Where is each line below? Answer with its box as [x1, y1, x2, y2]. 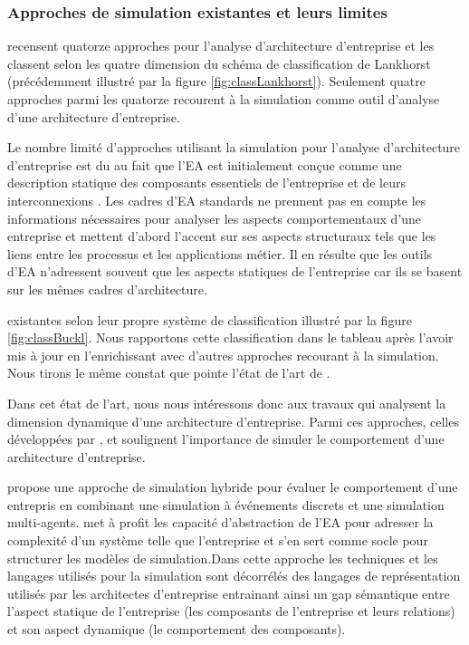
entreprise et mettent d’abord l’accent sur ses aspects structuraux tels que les [7, 226, 436, 245]
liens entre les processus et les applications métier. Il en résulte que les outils [7, 244, 433, 263]
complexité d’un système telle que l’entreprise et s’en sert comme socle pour [7, 531, 428, 550]
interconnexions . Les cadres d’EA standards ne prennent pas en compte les [7, 190, 426, 209]
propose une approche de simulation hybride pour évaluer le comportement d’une [7, 477, 458, 496]
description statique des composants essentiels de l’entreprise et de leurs [7, 173, 406, 192]
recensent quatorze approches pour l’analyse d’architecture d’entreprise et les [7, 36, 435, 55]
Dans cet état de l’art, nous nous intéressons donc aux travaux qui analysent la [7, 393, 446, 412]
